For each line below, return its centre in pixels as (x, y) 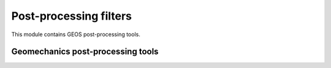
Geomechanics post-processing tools (85, 52)
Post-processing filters (71, 16)
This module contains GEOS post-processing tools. (76, 34)
